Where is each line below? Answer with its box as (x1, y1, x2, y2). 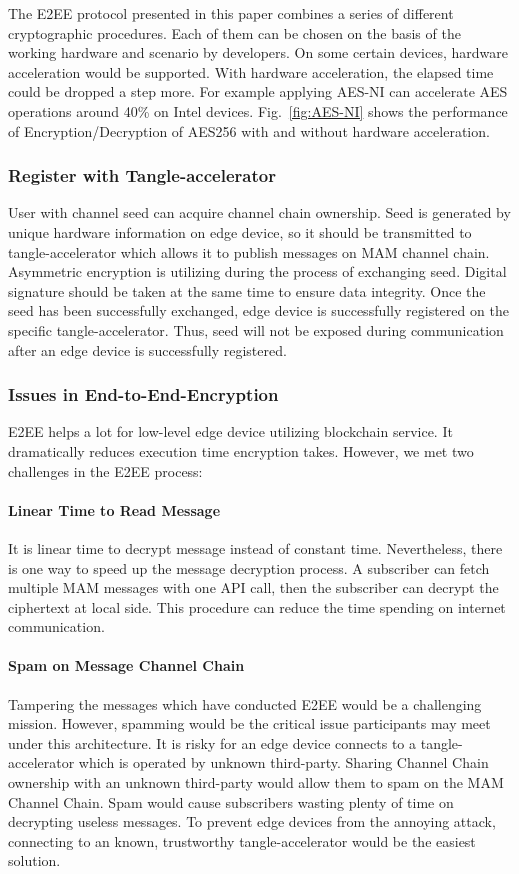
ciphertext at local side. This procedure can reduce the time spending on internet (8, 596, 506, 617)
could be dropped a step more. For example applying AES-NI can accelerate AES (8, 81, 508, 102)
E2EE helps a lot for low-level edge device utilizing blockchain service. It (8, 421, 453, 442)
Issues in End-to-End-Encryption (8, 382, 279, 407)
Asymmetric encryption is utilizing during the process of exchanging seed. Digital (8, 261, 507, 282)
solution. (8, 850, 61, 871)
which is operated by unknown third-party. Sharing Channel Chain (78, 752, 489, 773)
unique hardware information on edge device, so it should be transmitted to (8, 221, 472, 242)
